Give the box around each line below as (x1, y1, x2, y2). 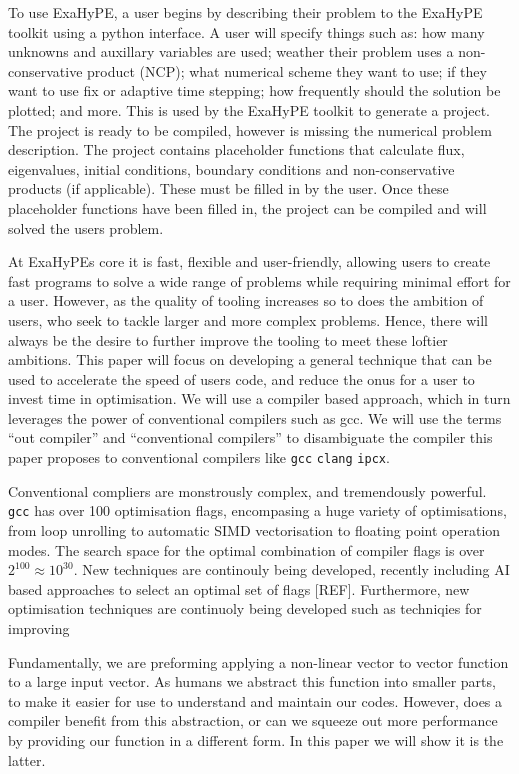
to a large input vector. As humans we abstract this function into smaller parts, (8, 671, 496, 692)
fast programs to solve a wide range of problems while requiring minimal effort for (8, 270, 511, 291)
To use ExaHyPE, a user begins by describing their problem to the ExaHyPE (8, 2, 483, 22)
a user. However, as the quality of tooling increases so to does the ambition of (8, 290, 484, 311)
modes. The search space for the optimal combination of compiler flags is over (8, 539, 485, 560)
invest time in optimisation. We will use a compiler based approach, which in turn (8, 388, 511, 409)
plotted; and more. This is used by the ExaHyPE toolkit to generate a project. (8, 99, 491, 120)
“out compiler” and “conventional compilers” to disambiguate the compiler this (8, 427, 493, 448)
